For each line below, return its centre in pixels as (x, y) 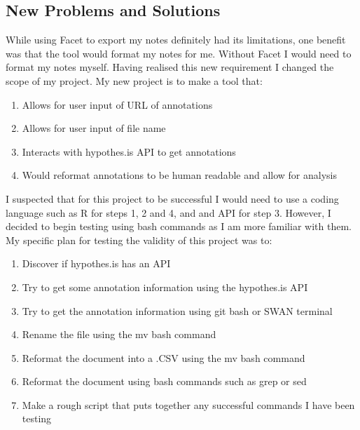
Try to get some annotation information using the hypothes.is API (165, 287)
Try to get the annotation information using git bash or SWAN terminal (177, 310)
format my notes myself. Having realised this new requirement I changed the (170, 67)
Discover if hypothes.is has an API (96, 263)
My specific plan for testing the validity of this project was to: (139, 240)
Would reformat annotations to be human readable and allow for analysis (180, 175)
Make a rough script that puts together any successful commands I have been (188, 404)
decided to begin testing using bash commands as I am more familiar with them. (179, 226)
